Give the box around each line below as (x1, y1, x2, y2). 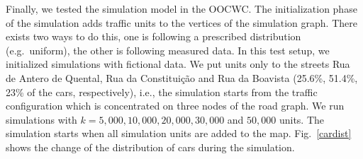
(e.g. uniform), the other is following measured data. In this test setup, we (6, 42, 330, 57)
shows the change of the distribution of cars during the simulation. (6, 139, 295, 154)
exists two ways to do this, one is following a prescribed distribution (6, 29, 301, 44)
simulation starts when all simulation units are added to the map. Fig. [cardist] (6, 126, 352, 141)
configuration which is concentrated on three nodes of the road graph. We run (6, 98, 345, 113)
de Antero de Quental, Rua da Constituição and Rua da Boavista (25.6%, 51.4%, (6, 70, 358, 85)
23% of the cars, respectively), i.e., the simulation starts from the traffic (6, 84, 318, 99)
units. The (279, 112, 325, 126)
